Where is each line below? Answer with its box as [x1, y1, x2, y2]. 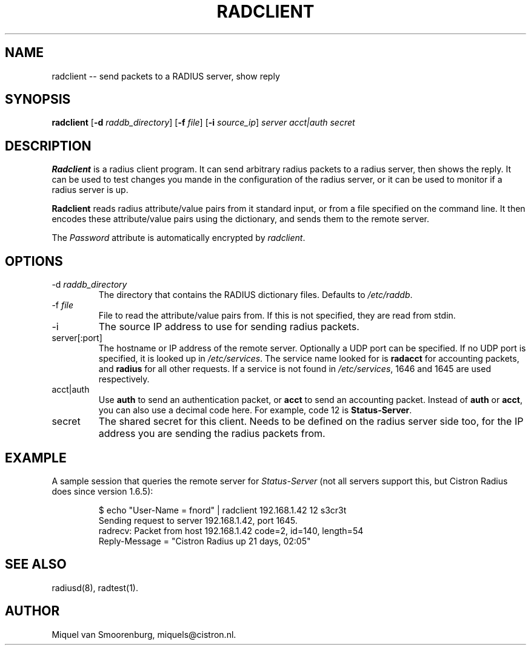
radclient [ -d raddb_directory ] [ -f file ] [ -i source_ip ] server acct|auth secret [52, 117, 355, 128]
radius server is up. [52, 185, 129, 195]
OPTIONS [5, 253, 63, 269]
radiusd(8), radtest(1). [52, 582, 138, 593]
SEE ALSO [5, 557, 67, 572]
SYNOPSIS [5, 92, 71, 107]
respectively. [98, 374, 150, 385]
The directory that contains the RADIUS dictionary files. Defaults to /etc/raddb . [98, 289, 413, 300]
